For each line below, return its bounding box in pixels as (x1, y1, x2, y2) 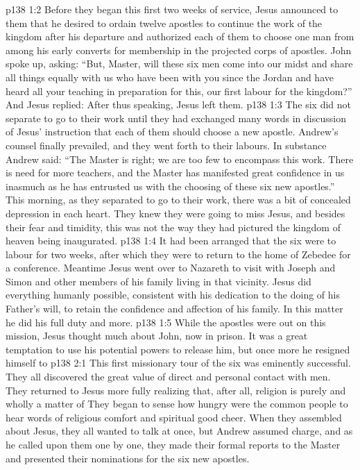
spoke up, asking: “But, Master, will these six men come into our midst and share (6, 56, 353, 71)
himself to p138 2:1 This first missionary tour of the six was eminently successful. (6, 355, 351, 370)
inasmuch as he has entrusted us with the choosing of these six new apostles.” (6, 178, 335, 193)
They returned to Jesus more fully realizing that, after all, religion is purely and (6, 383, 346, 397)
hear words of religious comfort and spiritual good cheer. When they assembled (6, 410, 342, 424)
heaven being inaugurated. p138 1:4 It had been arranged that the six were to (6, 233, 336, 248)
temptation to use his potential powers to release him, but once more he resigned (6, 342, 350, 356)
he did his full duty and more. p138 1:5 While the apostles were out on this (6, 314, 326, 329)
